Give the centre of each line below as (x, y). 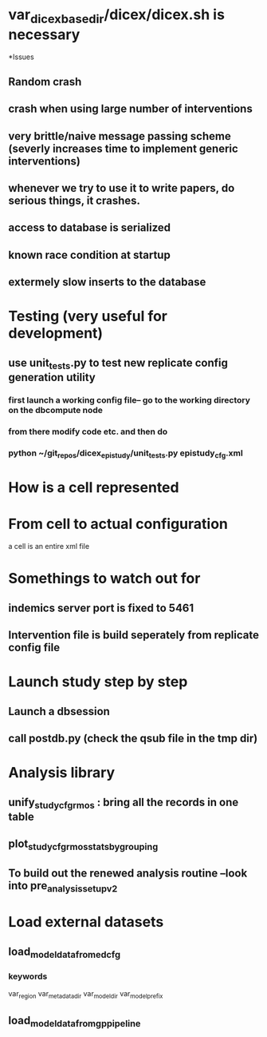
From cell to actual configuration (118, 524)
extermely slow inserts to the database (107, 282)
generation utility (52, 377)
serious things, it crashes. (75, 201)
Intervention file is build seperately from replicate (133, 636)
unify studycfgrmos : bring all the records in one (124, 803)
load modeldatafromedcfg (65, 952)
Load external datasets (86, 922)
